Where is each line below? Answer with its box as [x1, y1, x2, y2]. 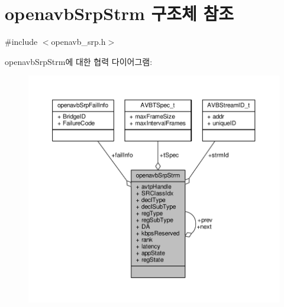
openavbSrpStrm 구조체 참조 [5, 1, 234, 25]
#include [5, 35, 38, 48]
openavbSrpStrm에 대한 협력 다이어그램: [5, 55, 153, 67]
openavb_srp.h [51, 35, 106, 48]
